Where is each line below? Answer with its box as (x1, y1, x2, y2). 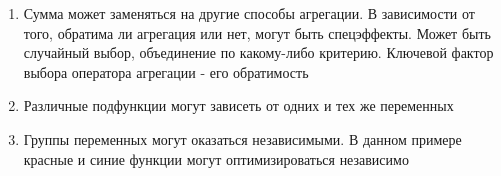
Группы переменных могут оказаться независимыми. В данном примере (23, 128, 462, 149)
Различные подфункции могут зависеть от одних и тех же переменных (23, 95, 454, 116)
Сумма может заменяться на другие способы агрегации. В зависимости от (23, 3, 475, 23)
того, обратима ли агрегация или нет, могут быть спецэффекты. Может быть (23, 22, 491, 43)
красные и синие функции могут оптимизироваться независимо (23, 148, 409, 169)
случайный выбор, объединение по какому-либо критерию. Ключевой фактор (23, 42, 494, 63)
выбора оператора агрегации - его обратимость (23, 61, 309, 82)
